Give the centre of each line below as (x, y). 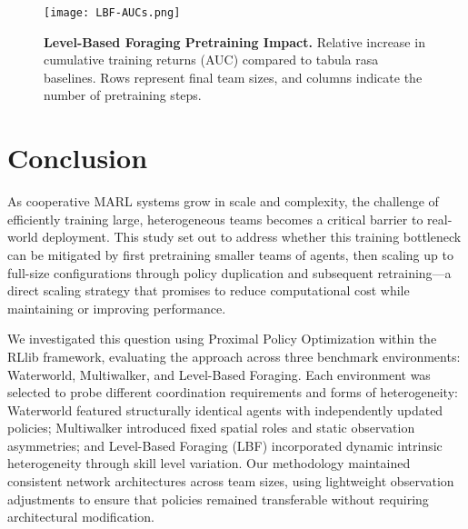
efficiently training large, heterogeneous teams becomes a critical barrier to (215, 219)
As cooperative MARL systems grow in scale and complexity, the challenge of (223, 201)
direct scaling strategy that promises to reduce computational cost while (209, 290)
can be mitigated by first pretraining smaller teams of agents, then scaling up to (230, 254)
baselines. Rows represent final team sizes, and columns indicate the (233, 77)
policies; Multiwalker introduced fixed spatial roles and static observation (211, 428)
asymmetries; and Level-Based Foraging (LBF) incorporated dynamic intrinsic (225, 445)
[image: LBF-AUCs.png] (112, 13)
